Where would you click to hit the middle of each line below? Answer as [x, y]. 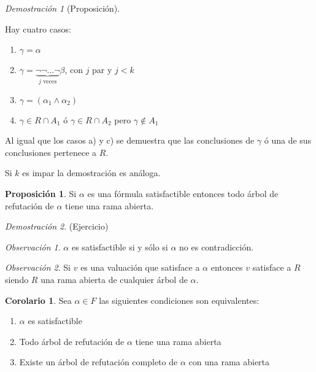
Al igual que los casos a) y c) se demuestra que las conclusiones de [130, 140]
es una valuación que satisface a [140, 267]
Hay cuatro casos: [38, 29]
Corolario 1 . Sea [38, 300]
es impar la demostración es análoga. [91, 173]
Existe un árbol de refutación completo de [98, 362]
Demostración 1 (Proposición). [63, 8]
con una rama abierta [229, 362]
